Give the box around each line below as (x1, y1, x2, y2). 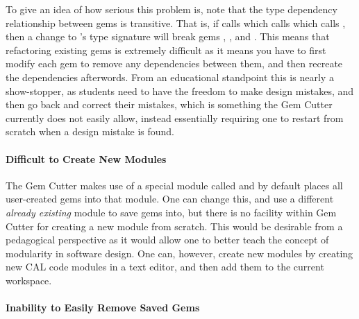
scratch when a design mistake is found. (6, 124, 174, 139)
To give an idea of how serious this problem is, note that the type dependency (6, 2, 337, 16)
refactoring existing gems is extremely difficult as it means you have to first (6, 42, 326, 57)
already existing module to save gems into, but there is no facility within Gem (6, 205, 337, 219)
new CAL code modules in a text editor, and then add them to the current (6, 259, 324, 274)
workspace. (6, 273, 52, 287)
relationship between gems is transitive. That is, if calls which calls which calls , (6, 15, 346, 30)
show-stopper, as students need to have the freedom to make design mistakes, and (6, 83, 354, 98)
